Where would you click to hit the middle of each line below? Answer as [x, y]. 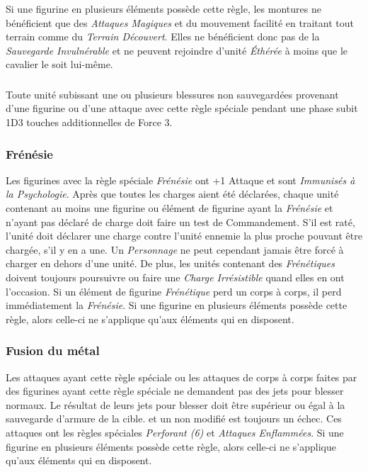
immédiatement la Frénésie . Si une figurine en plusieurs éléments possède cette [177, 305]
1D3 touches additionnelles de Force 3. [89, 122]
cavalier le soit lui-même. [59, 64]
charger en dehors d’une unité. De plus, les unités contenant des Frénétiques [170, 263]
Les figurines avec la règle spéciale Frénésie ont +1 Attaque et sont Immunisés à [180, 180]
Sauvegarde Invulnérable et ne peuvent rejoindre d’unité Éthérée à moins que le [177, 50]
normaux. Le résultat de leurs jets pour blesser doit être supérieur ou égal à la [176, 404]
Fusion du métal [53, 350]
